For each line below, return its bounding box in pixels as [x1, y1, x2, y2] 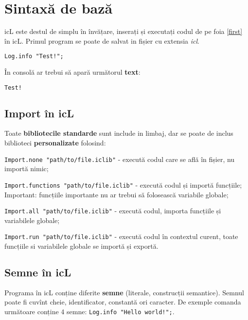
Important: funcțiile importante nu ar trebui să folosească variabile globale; [4, 189, 229, 199]
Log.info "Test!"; [4, 53, 64, 60]
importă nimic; [4, 163, 49, 174]
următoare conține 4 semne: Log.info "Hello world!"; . [4, 306, 175, 316]
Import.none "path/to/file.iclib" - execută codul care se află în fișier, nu [4, 154, 235, 164]
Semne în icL [4, 265, 71, 279]
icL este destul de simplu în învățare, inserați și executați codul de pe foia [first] [4, 26, 243, 36]
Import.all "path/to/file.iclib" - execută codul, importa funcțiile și [4, 206, 221, 216]
